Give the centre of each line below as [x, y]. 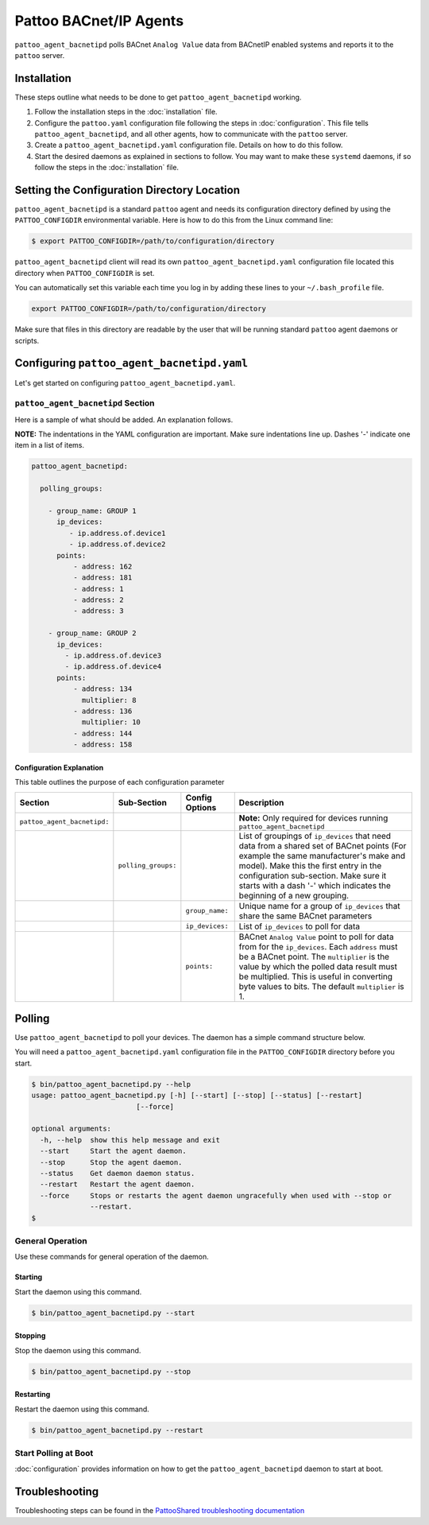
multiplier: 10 [111, 722]
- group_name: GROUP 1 [92, 510]
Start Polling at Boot [54, 1453]
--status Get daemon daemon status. [118, 1173]
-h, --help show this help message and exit [130, 1140]
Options [201, 807]
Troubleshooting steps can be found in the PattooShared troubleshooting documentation [160, 1511]
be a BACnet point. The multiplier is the [314, 957]
